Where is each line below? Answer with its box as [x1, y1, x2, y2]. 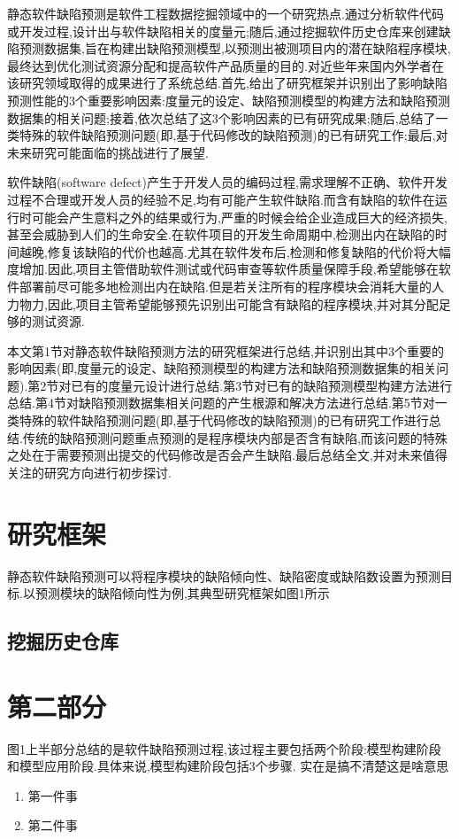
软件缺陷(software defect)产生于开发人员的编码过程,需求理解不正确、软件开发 [7, 173, 448, 191]
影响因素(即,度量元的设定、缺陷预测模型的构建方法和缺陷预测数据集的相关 [7, 359, 437, 377]
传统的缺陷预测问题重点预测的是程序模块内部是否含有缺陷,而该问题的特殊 [22, 428, 448, 447]
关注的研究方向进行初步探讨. [7, 462, 172, 481]
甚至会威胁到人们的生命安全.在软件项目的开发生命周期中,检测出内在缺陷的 [7, 225, 435, 244]
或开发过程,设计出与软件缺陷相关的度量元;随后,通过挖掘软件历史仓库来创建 [7, 21, 439, 40]
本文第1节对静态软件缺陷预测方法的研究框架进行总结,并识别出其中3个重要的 [7, 341, 444, 360]
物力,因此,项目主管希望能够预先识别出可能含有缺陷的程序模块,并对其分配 [19, 294, 439, 313]
